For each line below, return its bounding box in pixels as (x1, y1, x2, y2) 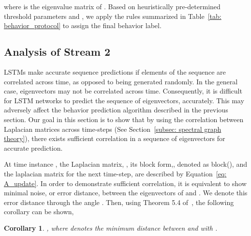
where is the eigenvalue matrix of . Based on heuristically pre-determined (4, 1, 221, 11)
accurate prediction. (4, 142, 63, 153)
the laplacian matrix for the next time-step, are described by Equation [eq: (4, 168, 227, 178)
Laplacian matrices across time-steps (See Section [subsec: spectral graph (4, 124, 221, 134)
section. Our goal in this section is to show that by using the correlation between (4, 114, 244, 124)
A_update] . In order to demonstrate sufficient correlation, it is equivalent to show (4, 178, 247, 188)
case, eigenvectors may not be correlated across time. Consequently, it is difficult (4, 86, 242, 96)
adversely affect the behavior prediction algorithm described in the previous (4, 105, 228, 115)
